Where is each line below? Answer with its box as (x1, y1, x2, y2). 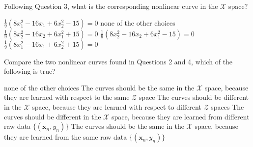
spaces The (211, 101, 244, 112)
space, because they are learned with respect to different (32, 101, 201, 112)
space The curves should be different (139, 92, 249, 102)
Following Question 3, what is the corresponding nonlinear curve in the (4, 1, 218, 11)
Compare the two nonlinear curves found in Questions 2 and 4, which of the (4, 56, 233, 66)
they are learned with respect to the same (4, 92, 130, 102)
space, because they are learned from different (111, 111, 250, 121)
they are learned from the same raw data (4, 132, 127, 142)
